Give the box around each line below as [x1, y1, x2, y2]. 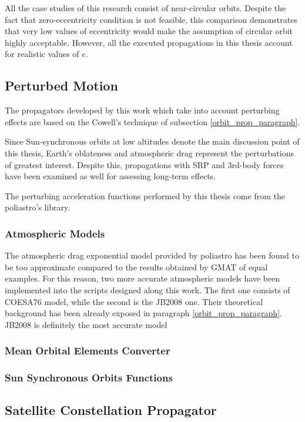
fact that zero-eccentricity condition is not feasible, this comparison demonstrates [5, 13, 297, 25]
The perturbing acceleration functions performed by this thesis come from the [5, 189, 285, 202]
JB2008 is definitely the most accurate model [5, 318, 167, 330]
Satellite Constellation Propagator [5, 401, 217, 419]
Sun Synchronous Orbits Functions [5, 370, 173, 385]
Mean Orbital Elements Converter [5, 343, 170, 358]
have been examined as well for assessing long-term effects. [5, 170, 216, 182]
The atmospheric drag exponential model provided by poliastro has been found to [5, 249, 299, 262]
